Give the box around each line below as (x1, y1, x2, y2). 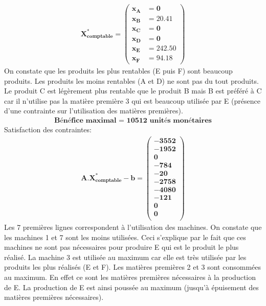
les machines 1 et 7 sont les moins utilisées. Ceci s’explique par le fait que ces (4, 231, 246, 242)
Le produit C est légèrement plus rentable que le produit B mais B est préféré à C (4, 85, 262, 96)
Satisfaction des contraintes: (4, 124, 92, 134)
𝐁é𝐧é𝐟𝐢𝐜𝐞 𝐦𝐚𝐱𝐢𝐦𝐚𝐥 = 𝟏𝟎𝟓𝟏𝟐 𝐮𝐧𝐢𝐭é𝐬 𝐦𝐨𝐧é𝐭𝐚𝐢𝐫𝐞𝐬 (54, 116, 212, 124)
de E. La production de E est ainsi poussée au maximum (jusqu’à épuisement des (4, 281, 259, 292)
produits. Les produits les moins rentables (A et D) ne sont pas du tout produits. (4, 75, 259, 86)
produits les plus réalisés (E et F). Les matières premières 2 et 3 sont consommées (4, 262, 261, 272)
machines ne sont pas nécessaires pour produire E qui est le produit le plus (4, 242, 239, 252)
